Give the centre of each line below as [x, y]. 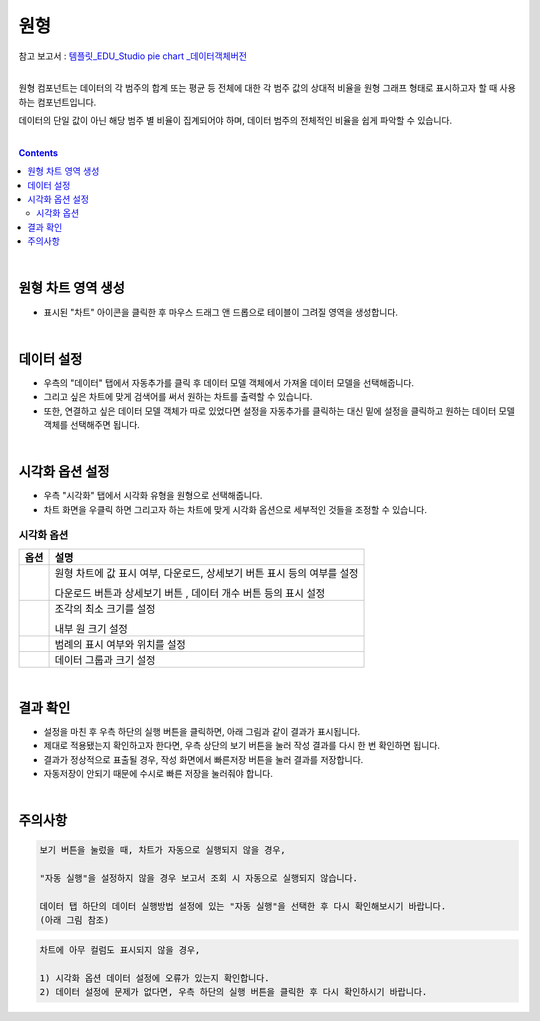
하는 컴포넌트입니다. [57, 102]
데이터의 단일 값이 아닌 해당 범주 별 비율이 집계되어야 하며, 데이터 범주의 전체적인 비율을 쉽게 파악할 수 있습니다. [235, 121]
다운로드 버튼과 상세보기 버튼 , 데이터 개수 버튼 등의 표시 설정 [189, 593]
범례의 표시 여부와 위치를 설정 [120, 644]
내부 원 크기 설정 [91, 628]
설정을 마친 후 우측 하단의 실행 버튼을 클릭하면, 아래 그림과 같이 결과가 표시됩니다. [202, 731]
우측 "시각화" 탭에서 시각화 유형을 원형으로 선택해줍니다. [153, 496]
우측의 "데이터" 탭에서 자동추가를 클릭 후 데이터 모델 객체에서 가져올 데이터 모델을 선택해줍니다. [229, 382]
